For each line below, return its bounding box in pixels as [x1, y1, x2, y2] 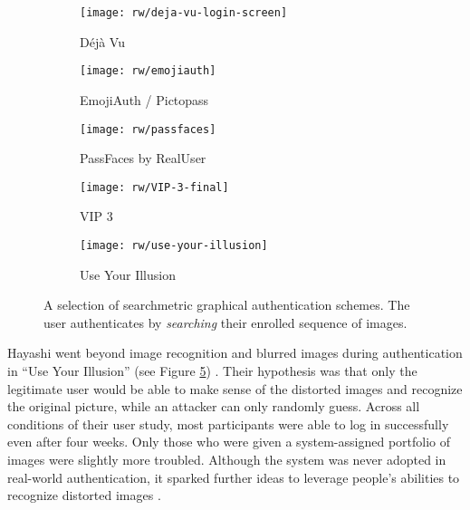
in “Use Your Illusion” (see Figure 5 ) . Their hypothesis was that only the [7, 361, 417, 380]
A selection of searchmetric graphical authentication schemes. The [43, 295, 410, 314]
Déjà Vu [80, 32, 125, 51]
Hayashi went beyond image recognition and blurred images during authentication [7, 343, 463, 362]
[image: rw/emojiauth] [80, 64, 216, 78]
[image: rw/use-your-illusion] [80, 239, 268, 252]
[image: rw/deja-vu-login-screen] [80, 6, 288, 19]
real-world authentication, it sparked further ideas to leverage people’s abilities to [7, 467, 460, 486]
